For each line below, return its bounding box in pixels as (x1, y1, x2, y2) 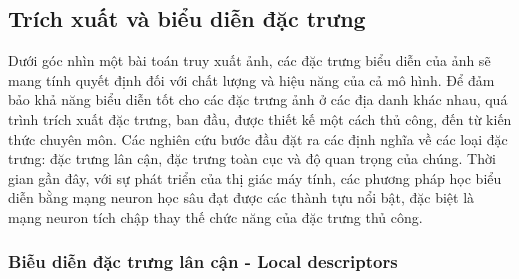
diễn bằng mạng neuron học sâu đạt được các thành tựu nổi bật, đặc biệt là (8, 187, 475, 208)
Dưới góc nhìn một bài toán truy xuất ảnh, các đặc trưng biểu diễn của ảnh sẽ (8, 50, 491, 71)
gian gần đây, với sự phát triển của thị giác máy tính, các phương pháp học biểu (8, 167, 502, 188)
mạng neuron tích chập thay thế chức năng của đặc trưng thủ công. (8, 206, 423, 227)
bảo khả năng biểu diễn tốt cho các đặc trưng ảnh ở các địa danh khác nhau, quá (8, 89, 508, 110)
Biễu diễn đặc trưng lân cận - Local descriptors (8, 249, 398, 274)
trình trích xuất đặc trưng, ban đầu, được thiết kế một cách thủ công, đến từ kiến (8, 108, 512, 129)
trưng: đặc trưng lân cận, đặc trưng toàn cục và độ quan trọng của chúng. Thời (8, 148, 496, 169)
